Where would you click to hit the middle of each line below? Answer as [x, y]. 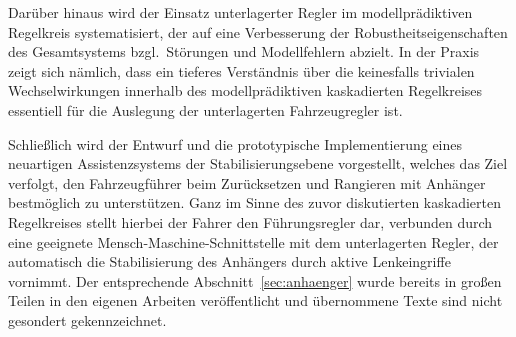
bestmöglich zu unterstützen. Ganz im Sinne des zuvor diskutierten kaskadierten [254, 202]
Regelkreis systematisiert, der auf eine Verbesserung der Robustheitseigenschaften [258, 31]
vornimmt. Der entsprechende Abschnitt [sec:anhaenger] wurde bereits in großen [255, 280]
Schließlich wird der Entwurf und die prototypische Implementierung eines [235, 143]
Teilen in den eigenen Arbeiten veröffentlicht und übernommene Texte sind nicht [255, 300]
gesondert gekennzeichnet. [87, 319]
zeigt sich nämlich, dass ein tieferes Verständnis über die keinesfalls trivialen [241, 70]
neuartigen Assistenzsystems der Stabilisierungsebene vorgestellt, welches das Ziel [258, 163]
